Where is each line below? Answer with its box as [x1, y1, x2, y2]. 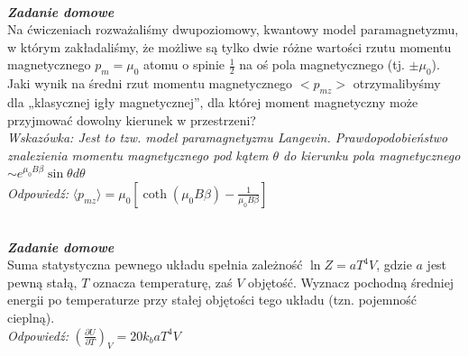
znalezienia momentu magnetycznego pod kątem [7, 145, 269, 164]
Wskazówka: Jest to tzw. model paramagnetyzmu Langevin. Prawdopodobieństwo [7, 128, 448, 147]
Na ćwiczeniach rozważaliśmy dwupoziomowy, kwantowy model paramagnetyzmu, [7, 20, 459, 39]
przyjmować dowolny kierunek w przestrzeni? [7, 110, 256, 129]
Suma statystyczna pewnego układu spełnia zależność [7, 255, 303, 274]
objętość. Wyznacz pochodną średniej [248, 272, 454, 291]
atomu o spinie [143, 55, 225, 74]
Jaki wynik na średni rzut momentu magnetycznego [7, 74, 293, 93]
